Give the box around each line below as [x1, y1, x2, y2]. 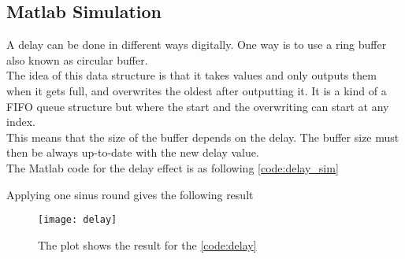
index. [6, 113, 35, 130]
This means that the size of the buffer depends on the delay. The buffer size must [6, 128, 399, 145]
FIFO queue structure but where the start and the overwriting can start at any [6, 98, 389, 114]
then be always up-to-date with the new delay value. [6, 144, 259, 161]
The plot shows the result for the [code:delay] [38, 236, 257, 253]
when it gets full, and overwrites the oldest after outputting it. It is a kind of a [6, 82, 387, 98]
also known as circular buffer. [6, 51, 148, 68]
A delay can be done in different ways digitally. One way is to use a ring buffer [6, 36, 387, 53]
